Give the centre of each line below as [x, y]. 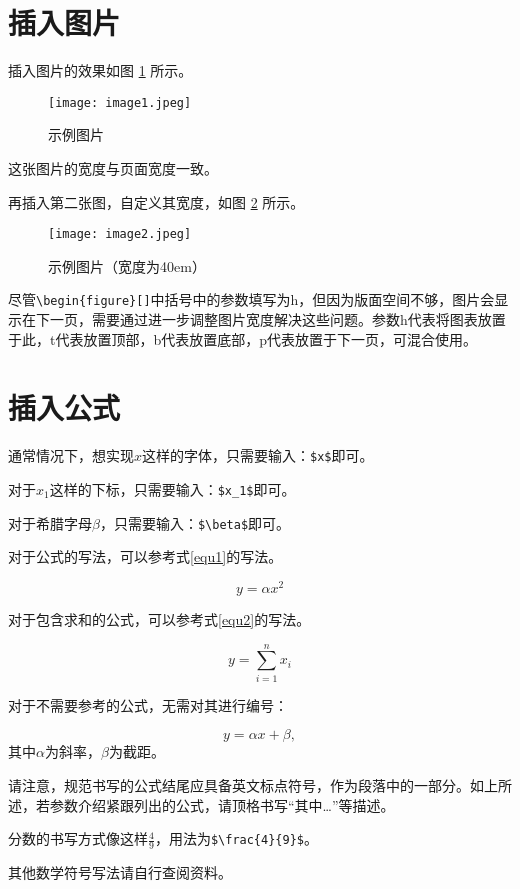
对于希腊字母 [50, 522]
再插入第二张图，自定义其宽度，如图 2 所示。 [156, 201]
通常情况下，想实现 [71, 455]
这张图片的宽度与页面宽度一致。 [113, 167]
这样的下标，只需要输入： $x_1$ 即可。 [172, 489]
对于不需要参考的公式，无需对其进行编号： [148, 704]
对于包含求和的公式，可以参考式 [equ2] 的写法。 [159, 619]
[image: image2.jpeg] [120, 234]
